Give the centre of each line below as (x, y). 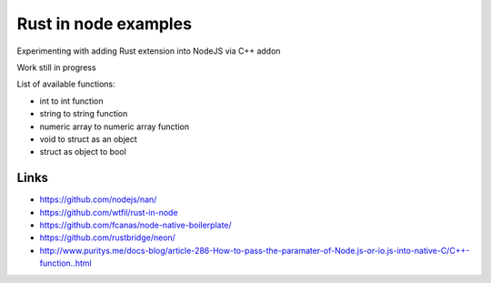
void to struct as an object (89, 139)
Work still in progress (56, 67)
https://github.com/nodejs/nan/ (98, 199)
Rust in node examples (105, 24)
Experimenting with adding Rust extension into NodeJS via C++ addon (149, 51)
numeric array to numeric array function (115, 126)
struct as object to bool (83, 152)
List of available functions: (66, 84)
